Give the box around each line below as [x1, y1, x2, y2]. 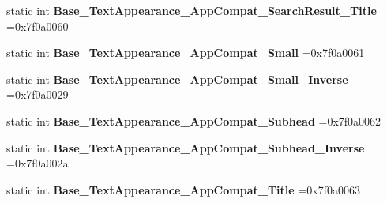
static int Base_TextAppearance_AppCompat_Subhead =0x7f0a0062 [6, 112, 381, 129]
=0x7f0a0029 [6, 86, 69, 103]
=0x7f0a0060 [6, 17, 69, 34]
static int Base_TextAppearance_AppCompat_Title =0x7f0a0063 [6, 181, 360, 197]
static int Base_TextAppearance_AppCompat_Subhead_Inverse [6, 139, 365, 156]
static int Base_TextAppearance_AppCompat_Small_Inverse [6, 70, 348, 87]
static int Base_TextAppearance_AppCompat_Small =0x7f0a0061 [6, 44, 365, 61]
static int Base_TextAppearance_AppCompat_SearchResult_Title [6, 2, 377, 18]
